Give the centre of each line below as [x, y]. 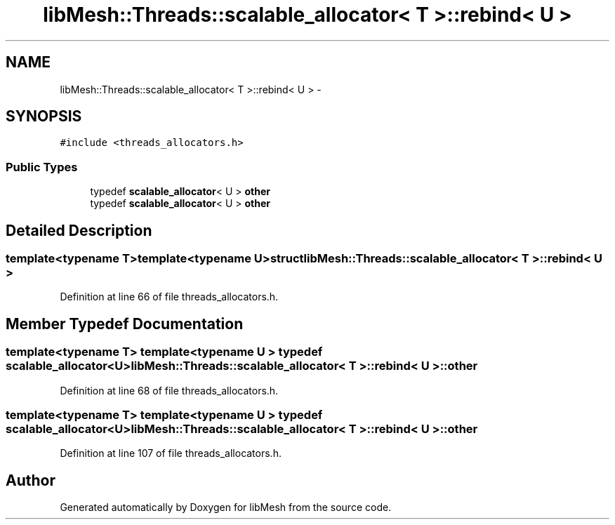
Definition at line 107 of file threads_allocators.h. [171, 453]
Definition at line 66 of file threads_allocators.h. [169, 297]
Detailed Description [79, 230]
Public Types [42, 167]
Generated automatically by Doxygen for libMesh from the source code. [226, 507]
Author [31, 480]
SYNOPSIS [44, 117]
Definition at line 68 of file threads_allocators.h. [169, 390]
